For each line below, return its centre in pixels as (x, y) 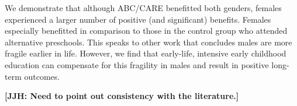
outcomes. (42, 76)
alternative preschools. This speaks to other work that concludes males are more (148, 42)
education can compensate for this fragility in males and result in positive (137, 64)
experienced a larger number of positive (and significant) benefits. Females (138, 19)
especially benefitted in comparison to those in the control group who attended (146, 31)
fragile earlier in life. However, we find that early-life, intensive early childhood (146, 53)
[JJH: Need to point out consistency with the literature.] (122, 96)
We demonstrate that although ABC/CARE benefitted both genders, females (143, 8)
